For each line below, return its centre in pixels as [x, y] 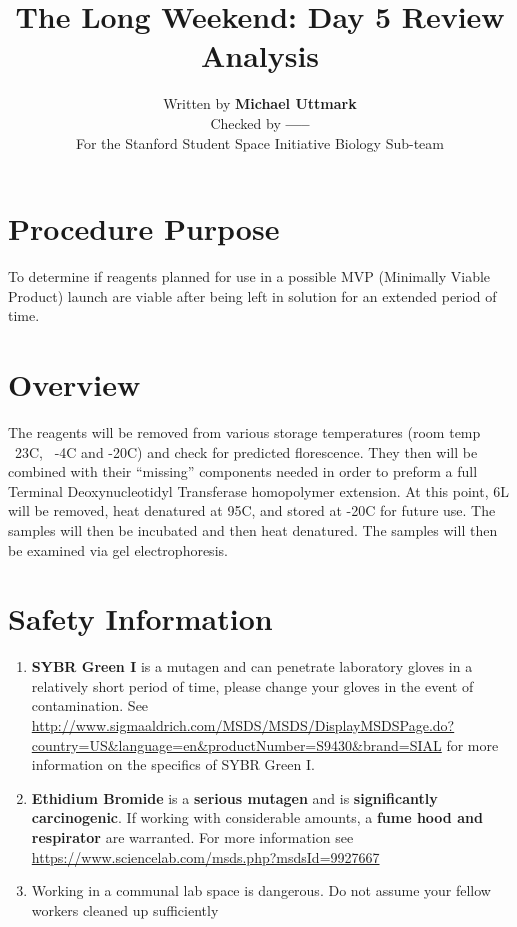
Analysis [260, 55]
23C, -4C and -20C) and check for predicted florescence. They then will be [246, 451]
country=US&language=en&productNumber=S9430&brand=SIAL [236, 744]
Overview [74, 384]
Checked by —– [260, 122]
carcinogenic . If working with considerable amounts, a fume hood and [257, 817]
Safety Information [140, 618]
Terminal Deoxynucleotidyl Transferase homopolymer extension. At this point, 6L [258, 490]
